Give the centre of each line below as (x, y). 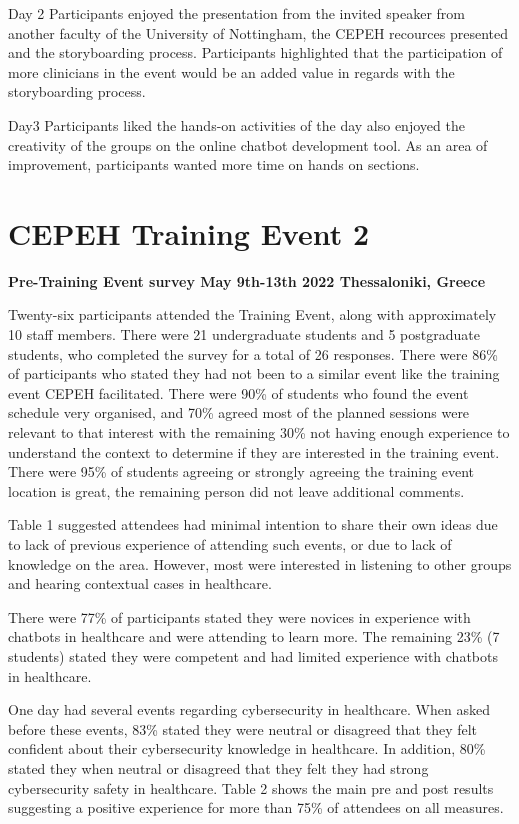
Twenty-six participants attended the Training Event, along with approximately (252, 314)
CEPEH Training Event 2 (189, 232)
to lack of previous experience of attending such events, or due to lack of (230, 544)
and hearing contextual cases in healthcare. (140, 583)
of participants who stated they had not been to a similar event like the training (254, 373)
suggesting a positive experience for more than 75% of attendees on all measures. (256, 807)
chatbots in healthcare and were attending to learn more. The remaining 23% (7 (254, 636)
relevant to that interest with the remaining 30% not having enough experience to (259, 432)
